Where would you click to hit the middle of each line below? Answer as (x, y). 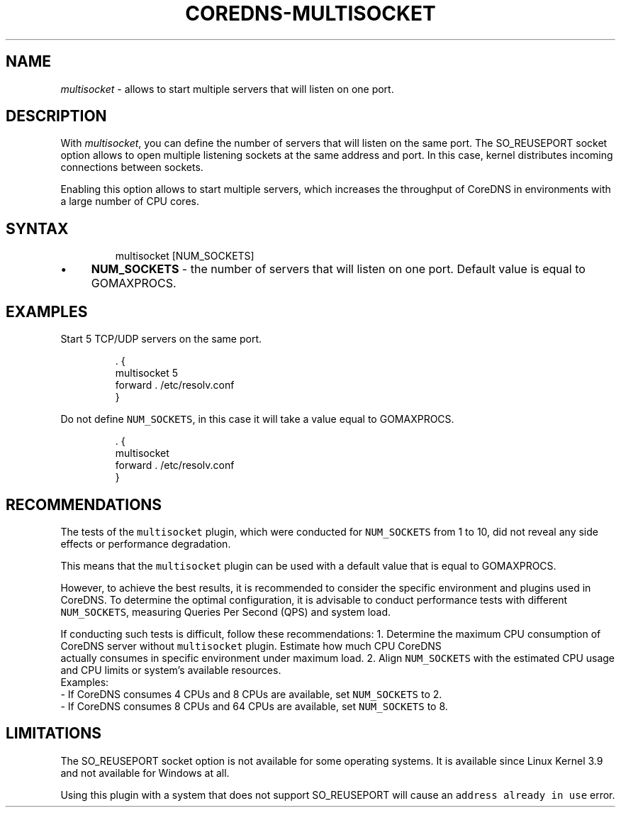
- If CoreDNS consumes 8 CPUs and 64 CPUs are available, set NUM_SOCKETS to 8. (254, 706)
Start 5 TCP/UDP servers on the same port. (161, 339)
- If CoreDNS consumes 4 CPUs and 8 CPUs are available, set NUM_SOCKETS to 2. (251, 694)
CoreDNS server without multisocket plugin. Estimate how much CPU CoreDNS (251, 646)
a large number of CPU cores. (130, 201)
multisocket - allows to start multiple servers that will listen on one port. (227, 89)
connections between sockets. (132, 167)
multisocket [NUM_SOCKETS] (185, 256)
